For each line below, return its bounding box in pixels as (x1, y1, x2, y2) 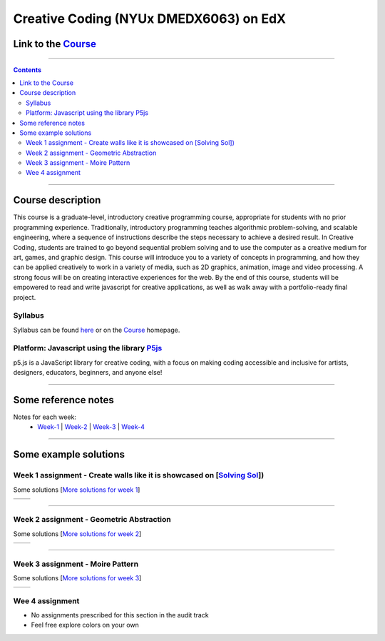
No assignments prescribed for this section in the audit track (31, 611, 210, 620)
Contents (13, 65, 42, 74)
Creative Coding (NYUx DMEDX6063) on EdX (13, 11, 287, 26)
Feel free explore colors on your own (31, 621, 139, 630)
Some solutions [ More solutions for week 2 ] (13, 529, 142, 538)
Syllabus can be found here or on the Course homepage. (13, 325, 180, 334)
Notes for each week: (13, 413, 76, 421)
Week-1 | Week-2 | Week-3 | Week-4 (37, 423, 145, 431)
